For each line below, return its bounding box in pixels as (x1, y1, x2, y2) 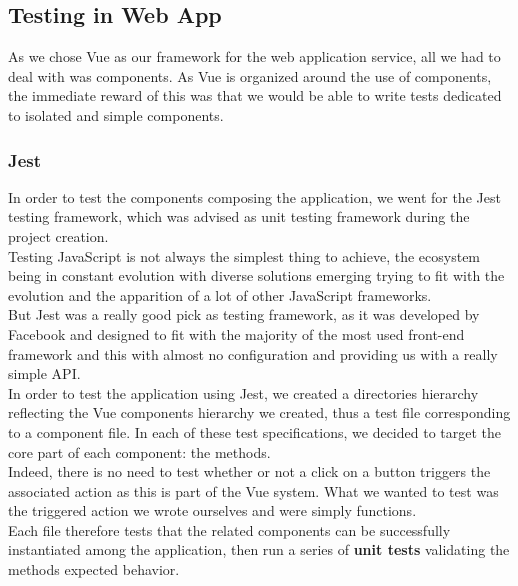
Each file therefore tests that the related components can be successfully (8, 519, 451, 540)
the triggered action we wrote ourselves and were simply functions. (8, 500, 417, 521)
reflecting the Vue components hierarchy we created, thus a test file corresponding (8, 402, 511, 423)
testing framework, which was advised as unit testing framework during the (8, 206, 470, 227)
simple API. (8, 363, 81, 384)
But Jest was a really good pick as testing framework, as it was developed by (8, 304, 480, 325)
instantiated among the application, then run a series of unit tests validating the (8, 539, 510, 560)
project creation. (8, 225, 109, 246)
